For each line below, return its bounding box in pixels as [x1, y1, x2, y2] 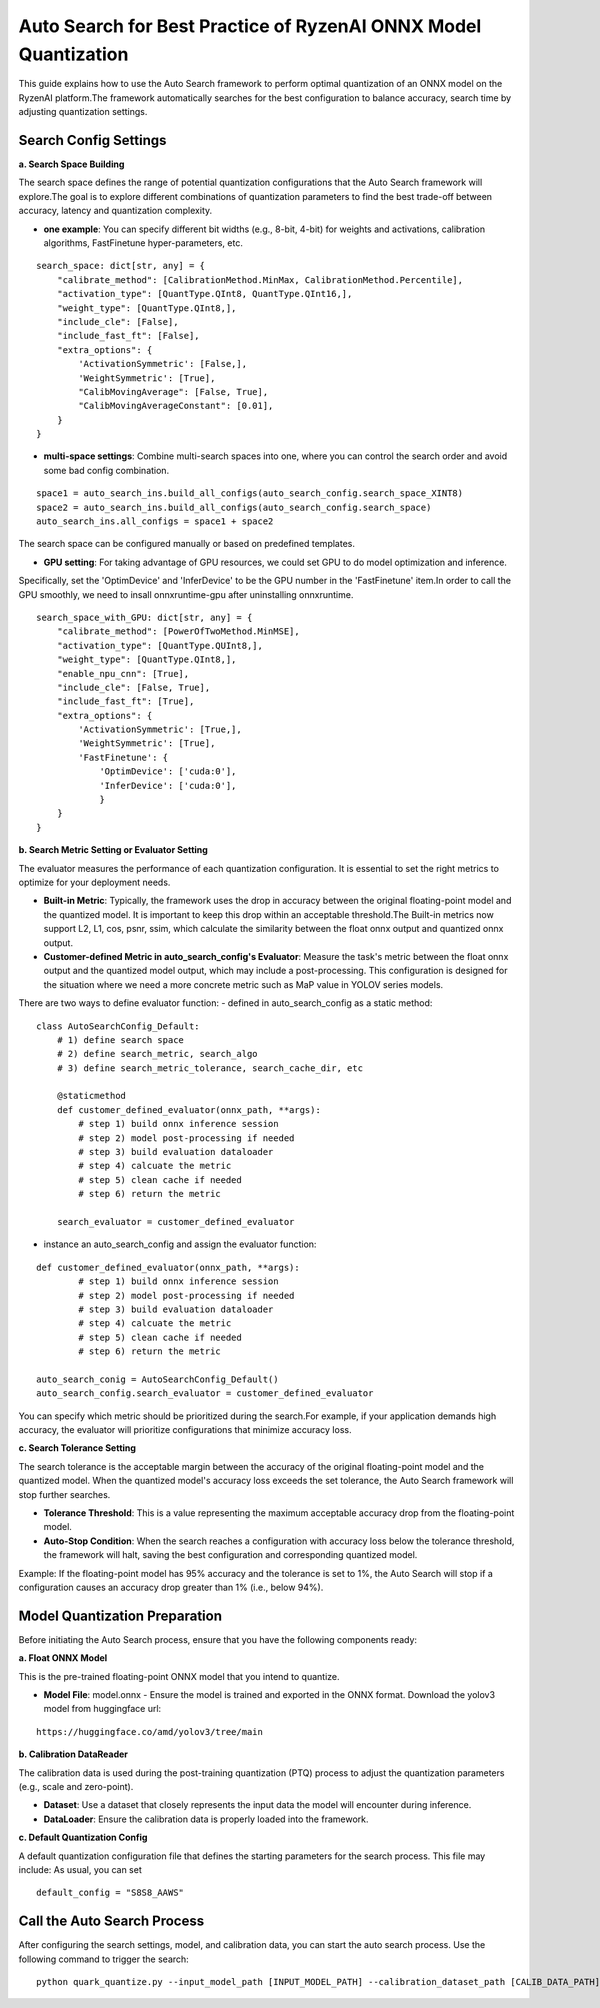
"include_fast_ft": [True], [56, 696, 195, 707]
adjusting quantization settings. [18, 106, 148, 118]
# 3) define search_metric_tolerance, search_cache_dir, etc [56, 1062, 364, 1074]
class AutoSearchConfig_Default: [36, 1020, 200, 1032]
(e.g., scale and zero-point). [18, 1781, 134, 1792]
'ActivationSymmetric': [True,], [78, 724, 242, 735]
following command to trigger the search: [18, 1953, 189, 1965]
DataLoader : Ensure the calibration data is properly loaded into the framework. [43, 1813, 369, 1825]
